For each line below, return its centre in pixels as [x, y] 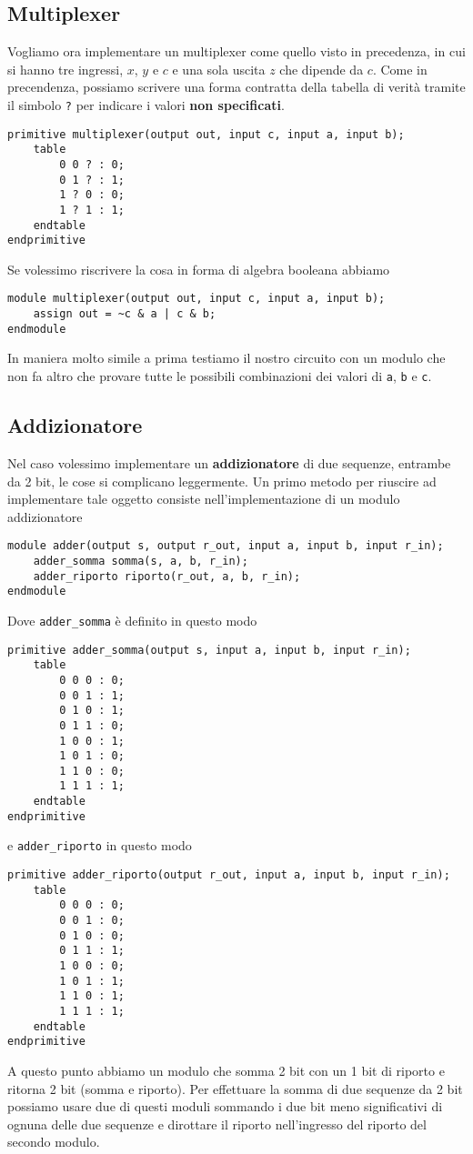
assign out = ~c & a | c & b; [125, 314]
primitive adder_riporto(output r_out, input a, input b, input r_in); [229, 875]
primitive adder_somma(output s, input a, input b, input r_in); [209, 650]
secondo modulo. [54, 1142]
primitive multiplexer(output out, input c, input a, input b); [206, 134]
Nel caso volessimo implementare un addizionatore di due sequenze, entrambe [229, 462]
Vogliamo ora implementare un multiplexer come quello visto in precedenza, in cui [236, 51]
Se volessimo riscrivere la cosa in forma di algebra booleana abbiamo [199, 269]
